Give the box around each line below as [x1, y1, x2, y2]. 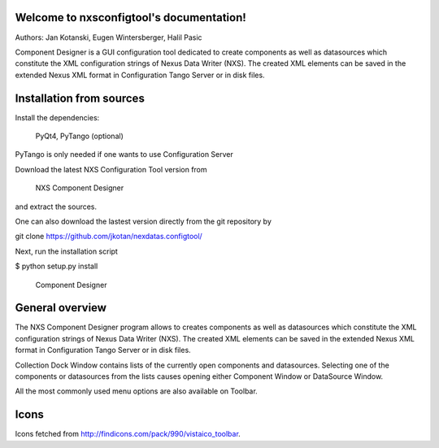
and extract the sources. [15, 202, 98, 211]
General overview [15, 301, 107, 315]
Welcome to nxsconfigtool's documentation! [15, 11, 247, 24]
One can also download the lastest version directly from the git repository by [15, 216, 272, 226]
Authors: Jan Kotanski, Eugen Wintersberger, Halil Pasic [15, 33, 202, 42]
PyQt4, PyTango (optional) [35, 131, 124, 141]
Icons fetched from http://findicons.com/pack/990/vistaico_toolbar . [15, 429, 241, 439]
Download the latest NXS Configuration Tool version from [15, 164, 207, 174]
